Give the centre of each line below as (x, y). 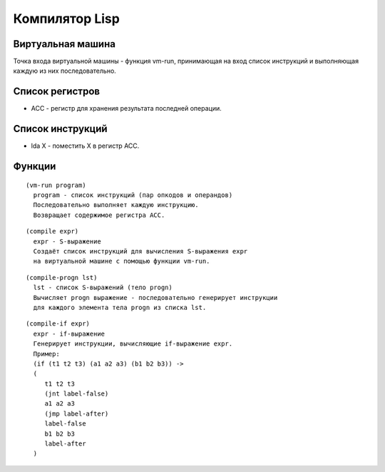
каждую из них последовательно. (65, 71)
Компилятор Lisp (67, 19)
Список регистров (56, 92)
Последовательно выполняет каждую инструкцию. (116, 205)
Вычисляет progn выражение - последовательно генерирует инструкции (155, 297)
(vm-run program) (56, 185)
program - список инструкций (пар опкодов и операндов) (133, 195)
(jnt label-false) (77, 394)
